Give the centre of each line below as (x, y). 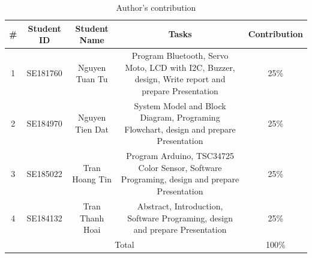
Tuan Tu (92, 79)
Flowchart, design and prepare (180, 129)
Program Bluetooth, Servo (180, 55)
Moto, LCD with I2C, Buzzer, (180, 67)
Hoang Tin (92, 179)
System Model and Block (180, 105)
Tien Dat (92, 129)
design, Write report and (180, 79)
